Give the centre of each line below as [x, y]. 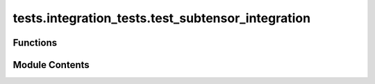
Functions [35, 43]
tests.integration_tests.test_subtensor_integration [162, 18]
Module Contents [51, 65]
